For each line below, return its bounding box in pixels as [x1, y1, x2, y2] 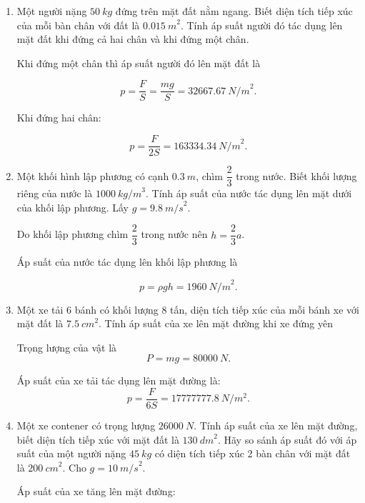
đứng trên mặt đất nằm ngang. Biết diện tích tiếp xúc [115, 4, 353, 18]
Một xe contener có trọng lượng [16, 417, 156, 432]
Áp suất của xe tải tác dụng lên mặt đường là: [16, 373, 221, 388]
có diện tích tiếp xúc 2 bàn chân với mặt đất [154, 446, 351, 461]
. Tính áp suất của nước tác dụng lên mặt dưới [145, 186, 352, 201]
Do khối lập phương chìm [16, 226, 129, 241]
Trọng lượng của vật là [16, 339, 117, 354]
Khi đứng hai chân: [16, 110, 101, 125]
